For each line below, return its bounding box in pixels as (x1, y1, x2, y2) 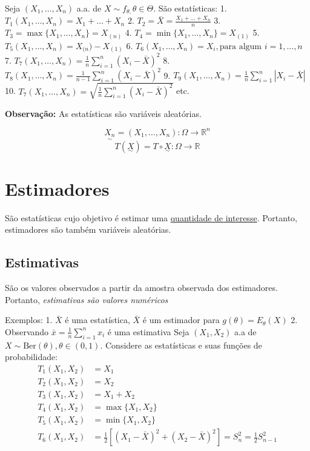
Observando (5, 325, 49, 338)
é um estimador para (142, 313, 220, 326)
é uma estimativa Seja (107, 325, 190, 338)
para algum (219, 42, 262, 51)
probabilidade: (5, 350, 58, 363)
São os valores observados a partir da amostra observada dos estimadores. (5, 281, 278, 294)
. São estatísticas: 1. (153, 2, 227, 14)
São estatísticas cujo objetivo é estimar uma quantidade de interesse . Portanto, (5, 211, 297, 224)
